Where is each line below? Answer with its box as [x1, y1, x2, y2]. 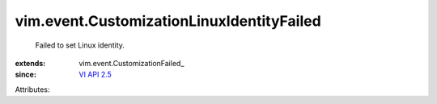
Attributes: [15, 85, 50, 94]
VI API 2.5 [78, 69, 112, 80]
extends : [15, 58, 46, 68]
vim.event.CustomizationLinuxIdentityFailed [15, 12, 321, 30]
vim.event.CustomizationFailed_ [78, 58, 185, 68]
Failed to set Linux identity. [35, 40, 125, 50]
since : [15, 69, 36, 80]
